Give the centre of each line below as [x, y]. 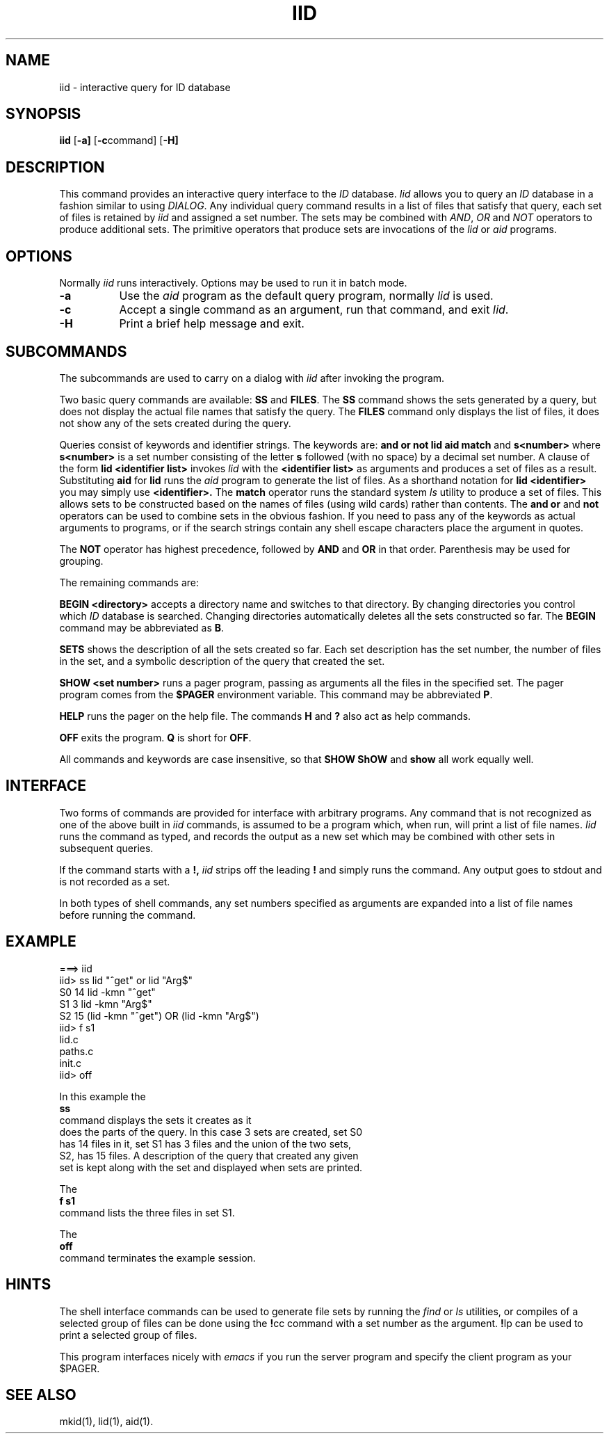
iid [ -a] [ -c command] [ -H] [119, 140]
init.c [71, 1063]
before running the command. [128, 915]
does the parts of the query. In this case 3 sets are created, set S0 [211, 1132]
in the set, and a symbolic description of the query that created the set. [222, 661]
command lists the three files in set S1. [147, 1212]
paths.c [76, 1051]
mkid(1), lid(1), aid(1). [106, 1422]
